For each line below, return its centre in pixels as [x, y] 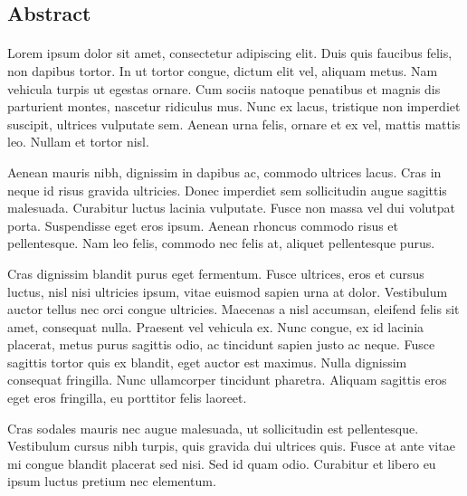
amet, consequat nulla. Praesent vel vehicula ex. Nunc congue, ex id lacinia [216, 326]
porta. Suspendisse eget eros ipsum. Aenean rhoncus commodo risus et [203, 225]
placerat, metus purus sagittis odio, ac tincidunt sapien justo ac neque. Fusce [221, 344]
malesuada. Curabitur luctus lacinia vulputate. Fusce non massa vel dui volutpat [231, 208]
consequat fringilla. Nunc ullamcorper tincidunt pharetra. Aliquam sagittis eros [227, 380]
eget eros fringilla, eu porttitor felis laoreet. [127, 398]
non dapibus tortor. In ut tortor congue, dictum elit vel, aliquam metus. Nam [223, 70]
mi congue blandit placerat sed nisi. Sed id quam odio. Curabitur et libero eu [222, 463]
